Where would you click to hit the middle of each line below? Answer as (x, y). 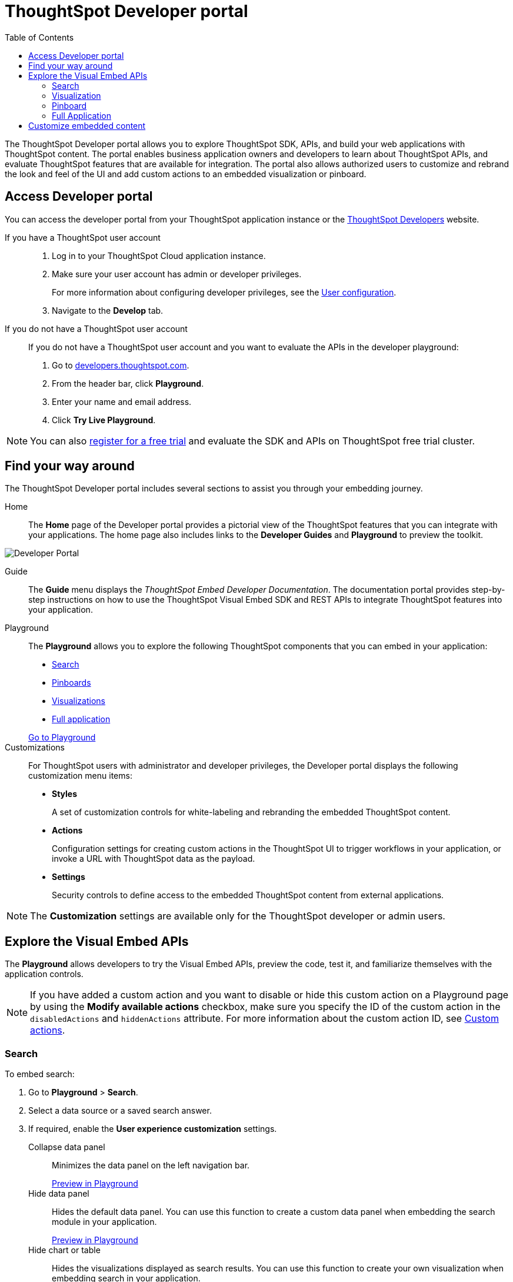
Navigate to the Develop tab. (108, 310)
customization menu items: (80, 776)
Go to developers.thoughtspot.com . (121, 365)
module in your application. (104, 1222)
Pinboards (71, 683)
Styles (65, 794)
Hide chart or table (64, 1250)
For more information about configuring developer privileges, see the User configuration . (224, 292)
